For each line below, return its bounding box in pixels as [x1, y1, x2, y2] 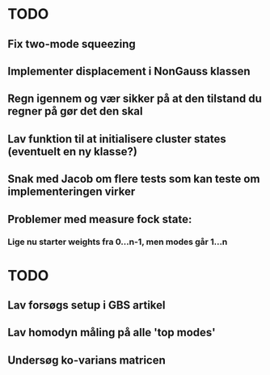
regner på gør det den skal [7, 104, 143, 118]
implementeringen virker [7, 185, 136, 199]
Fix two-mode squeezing [7, 37, 137, 51]
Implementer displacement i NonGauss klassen [7, 64, 251, 78]
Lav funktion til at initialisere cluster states [7, 132, 227, 145]
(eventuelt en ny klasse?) [7, 145, 138, 158]
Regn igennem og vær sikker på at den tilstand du [7, 92, 262, 106]
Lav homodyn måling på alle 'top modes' [7, 326, 216, 339]
